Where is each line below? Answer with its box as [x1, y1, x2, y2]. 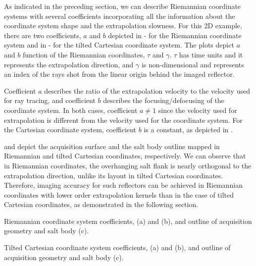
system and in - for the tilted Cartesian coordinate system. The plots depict [4, 40, 234, 50]
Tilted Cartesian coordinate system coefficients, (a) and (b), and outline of [4, 242, 231, 253]
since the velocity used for [158, 105, 237, 115]
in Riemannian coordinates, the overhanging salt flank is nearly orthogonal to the [4, 160, 252, 170]
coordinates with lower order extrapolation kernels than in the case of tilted [4, 189, 234, 200]
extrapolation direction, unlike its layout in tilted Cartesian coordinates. [4, 170, 223, 180]
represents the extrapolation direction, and [4, 59, 134, 69]
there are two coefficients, [4, 30, 81, 40]
